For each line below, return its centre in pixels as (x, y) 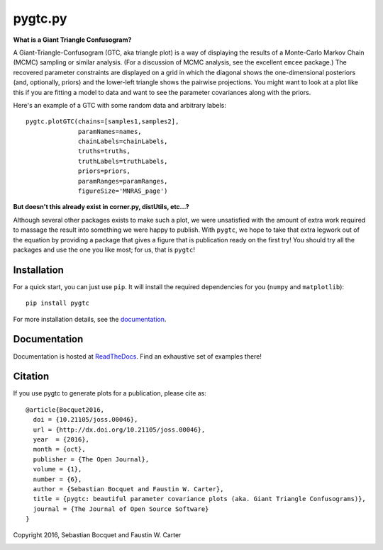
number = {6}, (57, 479)
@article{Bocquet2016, (65, 410)
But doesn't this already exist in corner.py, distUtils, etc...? (101, 207)
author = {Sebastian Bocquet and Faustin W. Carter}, (128, 489)
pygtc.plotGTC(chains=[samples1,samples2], (102, 122)
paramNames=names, (110, 131)
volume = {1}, (57, 469)
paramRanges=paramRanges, (123, 181)
